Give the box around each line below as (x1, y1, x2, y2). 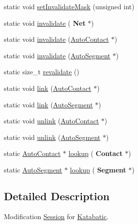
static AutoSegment (4, 164, 62, 174)
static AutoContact (4, 148, 61, 158)
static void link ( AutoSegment (4, 99, 93, 109)
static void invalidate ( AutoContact (4, 34, 109, 44)
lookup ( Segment (70, 164, 126, 174)
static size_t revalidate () (4, 67, 79, 77)
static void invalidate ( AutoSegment (4, 50, 110, 60)
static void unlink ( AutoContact (4, 116, 99, 126)
